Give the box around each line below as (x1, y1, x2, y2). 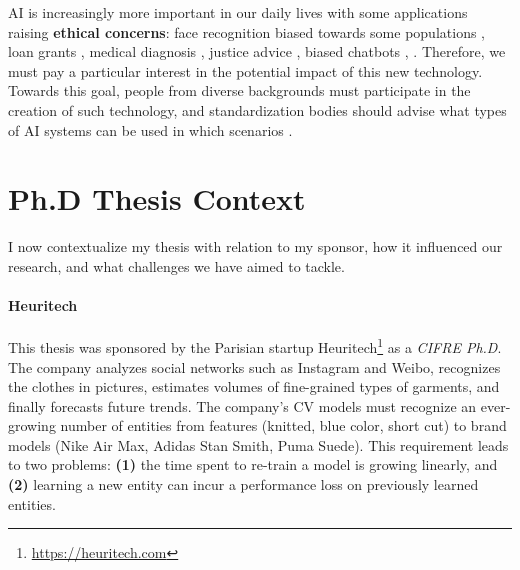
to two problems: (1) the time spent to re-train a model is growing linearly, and (8, 454, 498, 475)
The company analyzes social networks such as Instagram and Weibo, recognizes (8, 356, 501, 377)
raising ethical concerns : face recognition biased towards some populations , (8, 21, 486, 42)
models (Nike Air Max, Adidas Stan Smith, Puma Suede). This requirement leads (8, 434, 509, 455)
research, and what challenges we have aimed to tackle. (8, 255, 345, 276)
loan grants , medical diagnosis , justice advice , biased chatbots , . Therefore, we (8, 41, 506, 62)
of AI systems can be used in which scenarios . (8, 119, 293, 140)
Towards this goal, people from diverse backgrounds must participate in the (8, 80, 471, 101)
